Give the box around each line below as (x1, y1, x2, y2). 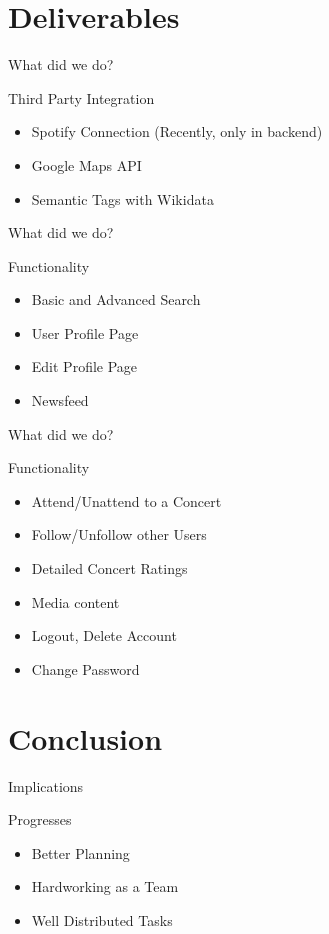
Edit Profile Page (31, 356, 138, 377)
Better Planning (31, 842, 130, 863)
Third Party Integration (8, 87, 155, 108)
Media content (31, 591, 120, 612)
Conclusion (8, 717, 163, 758)
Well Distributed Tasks (31, 909, 173, 930)
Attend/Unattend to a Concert (31, 490, 222, 511)
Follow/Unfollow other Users (31, 524, 207, 545)
